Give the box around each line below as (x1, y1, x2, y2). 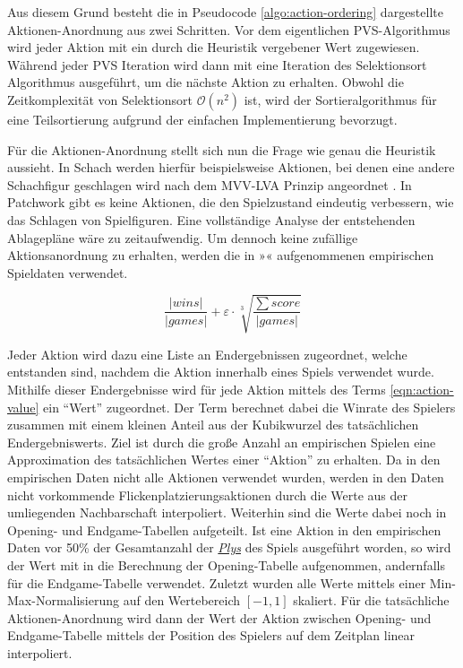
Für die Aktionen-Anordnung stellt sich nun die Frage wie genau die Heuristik (7, 140, 436, 159)
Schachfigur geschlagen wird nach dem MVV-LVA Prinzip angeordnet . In (7, 175, 412, 194)
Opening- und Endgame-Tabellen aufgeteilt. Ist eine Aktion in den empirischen (7, 520, 442, 539)
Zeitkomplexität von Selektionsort (7, 90, 193, 108)
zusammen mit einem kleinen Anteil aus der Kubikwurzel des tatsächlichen (7, 415, 419, 434)
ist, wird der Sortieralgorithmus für (244, 90, 437, 108)
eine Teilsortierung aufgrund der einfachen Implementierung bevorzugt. (7, 109, 398, 128)
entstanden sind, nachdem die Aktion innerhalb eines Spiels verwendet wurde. (7, 362, 434, 381)
